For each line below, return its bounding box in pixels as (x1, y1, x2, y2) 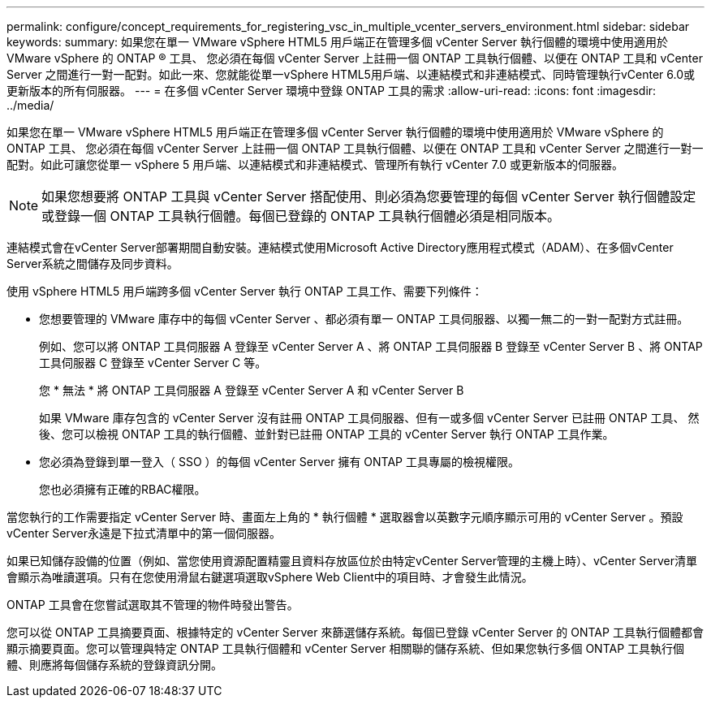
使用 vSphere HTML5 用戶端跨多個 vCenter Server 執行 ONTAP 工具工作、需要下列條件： (6, 284, 483, 298)
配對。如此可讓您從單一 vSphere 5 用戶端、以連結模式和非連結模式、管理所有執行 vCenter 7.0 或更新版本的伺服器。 (6, 158, 624, 171)
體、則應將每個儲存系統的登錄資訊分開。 (6, 658, 222, 672)
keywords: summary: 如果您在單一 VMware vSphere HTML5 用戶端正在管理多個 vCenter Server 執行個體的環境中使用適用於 (6, 35, 668, 49)
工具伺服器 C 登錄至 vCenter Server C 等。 (39, 356, 267, 369)
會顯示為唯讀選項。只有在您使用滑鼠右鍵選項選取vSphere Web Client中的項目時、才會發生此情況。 (6, 570, 533, 584)
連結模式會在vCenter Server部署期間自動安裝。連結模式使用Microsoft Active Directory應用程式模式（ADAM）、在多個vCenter (6, 240, 674, 254)
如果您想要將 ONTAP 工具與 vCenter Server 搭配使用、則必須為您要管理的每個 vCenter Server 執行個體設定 (41, 188, 696, 205)
